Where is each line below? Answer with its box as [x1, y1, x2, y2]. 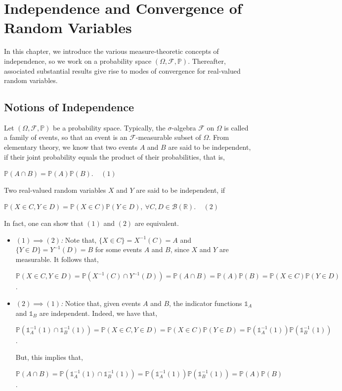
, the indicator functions [169, 298, 242, 308]
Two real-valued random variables [4, 184, 106, 195]
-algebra [171, 122, 196, 132]
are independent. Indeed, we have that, [39, 307, 158, 318]
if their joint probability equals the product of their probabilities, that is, [4, 151, 225, 162]
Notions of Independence [4, 99, 134, 115]
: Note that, [60, 234, 97, 245]
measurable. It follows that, [15, 254, 99, 264]
